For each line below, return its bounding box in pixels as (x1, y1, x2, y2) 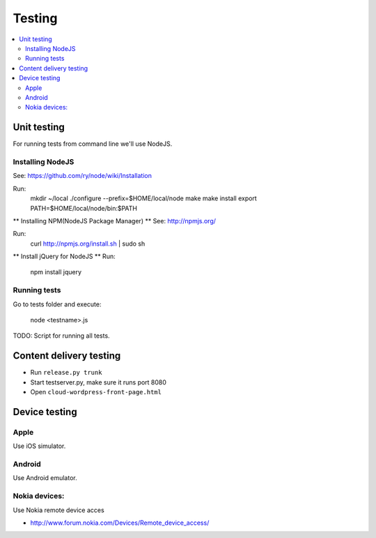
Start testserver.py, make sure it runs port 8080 (30, 378, 167, 387)
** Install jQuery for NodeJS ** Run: (13, 252, 116, 261)
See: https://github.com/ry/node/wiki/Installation (13, 172, 152, 180)
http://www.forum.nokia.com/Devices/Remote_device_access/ (30, 518, 210, 527)
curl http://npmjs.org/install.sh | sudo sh (30, 239, 146, 248)
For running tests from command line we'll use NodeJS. (13, 140, 173, 148)
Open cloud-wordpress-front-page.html (30, 388, 162, 396)
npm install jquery (30, 268, 82, 276)
